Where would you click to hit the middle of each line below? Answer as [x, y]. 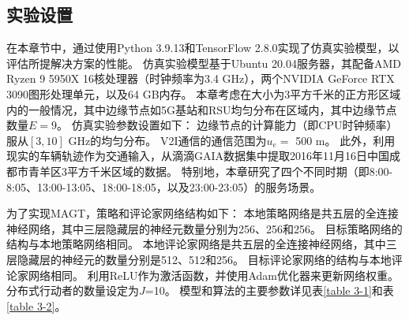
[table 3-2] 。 [36, 305]
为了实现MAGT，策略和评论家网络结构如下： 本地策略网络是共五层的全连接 [203, 213]
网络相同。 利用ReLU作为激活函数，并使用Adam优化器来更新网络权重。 [213, 275]
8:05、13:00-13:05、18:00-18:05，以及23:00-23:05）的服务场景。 [164, 186]
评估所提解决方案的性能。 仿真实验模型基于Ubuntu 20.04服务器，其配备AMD [204, 63]
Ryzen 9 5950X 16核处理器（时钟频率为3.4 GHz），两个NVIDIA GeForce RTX [201, 78]
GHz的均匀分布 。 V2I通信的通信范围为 [167, 140]
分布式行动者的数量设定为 [73, 290]
